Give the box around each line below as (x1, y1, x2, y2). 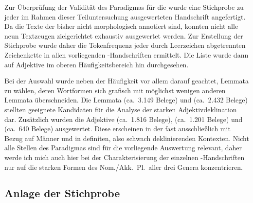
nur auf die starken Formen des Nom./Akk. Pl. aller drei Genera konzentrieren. (4, 162, 243, 172)
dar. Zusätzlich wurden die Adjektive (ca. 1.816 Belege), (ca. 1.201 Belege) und (4, 114, 243, 124)
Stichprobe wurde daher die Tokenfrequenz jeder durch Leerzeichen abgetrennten (4, 40, 246, 50)
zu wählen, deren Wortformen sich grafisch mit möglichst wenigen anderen (4, 85, 226, 95)
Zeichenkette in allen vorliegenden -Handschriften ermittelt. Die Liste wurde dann (4, 49, 249, 60)
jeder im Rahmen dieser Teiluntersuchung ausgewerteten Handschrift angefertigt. (4, 11, 246, 21)
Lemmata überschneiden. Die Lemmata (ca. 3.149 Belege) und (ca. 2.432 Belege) (4, 95, 248, 105)
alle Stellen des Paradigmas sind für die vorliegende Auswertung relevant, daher (4, 142, 242, 153)
